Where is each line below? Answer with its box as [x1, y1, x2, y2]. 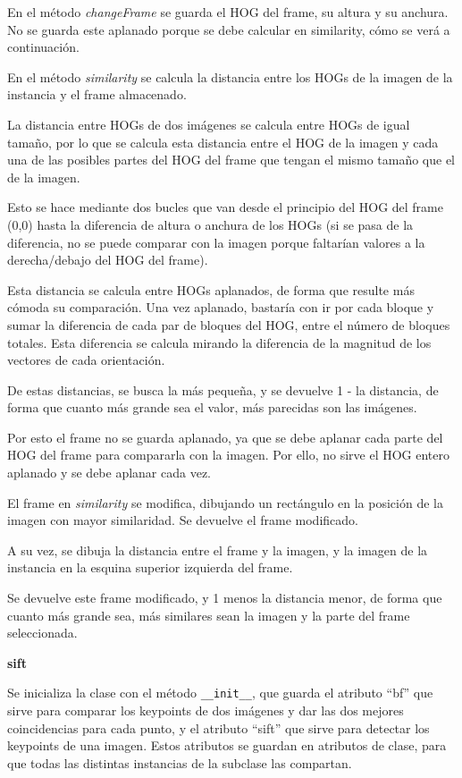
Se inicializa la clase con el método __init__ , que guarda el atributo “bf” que [7, 683, 433, 702]
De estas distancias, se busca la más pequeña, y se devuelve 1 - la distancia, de [7, 380, 439, 399]
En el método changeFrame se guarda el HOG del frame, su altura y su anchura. [7, 3, 449, 21]
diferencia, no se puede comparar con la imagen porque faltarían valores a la [7, 233, 425, 251]
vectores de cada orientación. [7, 351, 165, 369]
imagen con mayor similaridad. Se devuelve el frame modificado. [7, 511, 358, 529]
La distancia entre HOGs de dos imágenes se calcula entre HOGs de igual [7, 114, 410, 133]
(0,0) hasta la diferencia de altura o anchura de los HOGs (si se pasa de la [7, 215, 414, 233]
